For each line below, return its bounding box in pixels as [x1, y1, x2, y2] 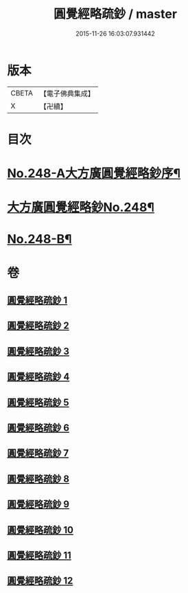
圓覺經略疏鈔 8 [7, 473, 70, 484]
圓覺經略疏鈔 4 [7, 371, 70, 383]
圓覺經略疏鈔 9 [7, 499, 70, 511]
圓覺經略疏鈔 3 [7, 345, 70, 357]
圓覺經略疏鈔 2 [7, 320, 70, 332]
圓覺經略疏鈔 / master [54, 6, 177, 22]
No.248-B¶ [7, 232, 72, 247]
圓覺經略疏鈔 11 [7, 549, 72, 561]
